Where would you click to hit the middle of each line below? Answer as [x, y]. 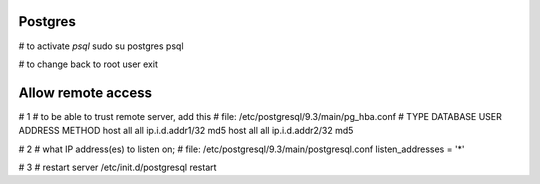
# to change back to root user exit [88, 64]
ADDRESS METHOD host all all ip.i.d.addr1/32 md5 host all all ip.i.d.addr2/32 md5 [186, 131]
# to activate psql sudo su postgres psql [101, 46]
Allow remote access [85, 92]
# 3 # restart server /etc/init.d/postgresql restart [117, 167]
